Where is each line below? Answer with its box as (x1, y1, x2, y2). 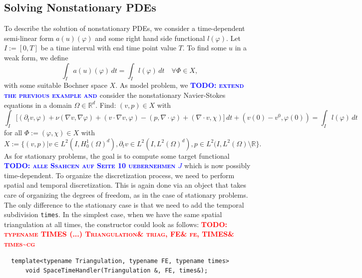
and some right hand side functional (95, 32, 205, 43)
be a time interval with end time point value (40, 42, 176, 53)
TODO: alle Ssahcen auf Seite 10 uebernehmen (4, 160, 176, 171)
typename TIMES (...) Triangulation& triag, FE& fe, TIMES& (4, 229, 234, 239)
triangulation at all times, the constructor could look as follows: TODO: (4, 219, 227, 229)
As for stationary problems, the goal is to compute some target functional (4, 150, 230, 161)
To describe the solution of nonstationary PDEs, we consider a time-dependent (4, 23, 245, 33)
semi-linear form (4, 32, 54, 43)
